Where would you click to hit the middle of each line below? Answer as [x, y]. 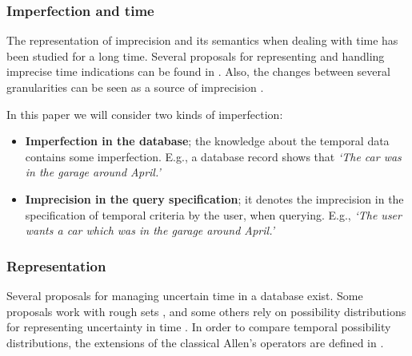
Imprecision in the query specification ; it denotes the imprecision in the [214, 198]
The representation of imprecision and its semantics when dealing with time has [202, 40]
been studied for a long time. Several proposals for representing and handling [196, 55]
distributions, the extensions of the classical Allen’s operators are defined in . [195, 342]
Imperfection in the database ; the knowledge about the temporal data [207, 141]
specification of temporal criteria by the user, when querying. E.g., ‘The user [213, 214]
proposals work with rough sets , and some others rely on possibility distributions [206, 311]
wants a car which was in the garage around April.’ [150, 230]
